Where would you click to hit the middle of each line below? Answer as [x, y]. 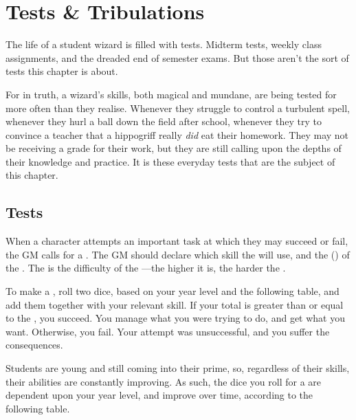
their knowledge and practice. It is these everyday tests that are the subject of [170, 161]
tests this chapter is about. [62, 71]
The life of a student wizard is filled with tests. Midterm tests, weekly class [164, 44]
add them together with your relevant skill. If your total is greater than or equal [175, 304]
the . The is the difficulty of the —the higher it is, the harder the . [146, 268]
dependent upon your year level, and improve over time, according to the [159, 395]
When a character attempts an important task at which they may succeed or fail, [177, 241]
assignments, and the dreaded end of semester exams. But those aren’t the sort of [177, 57]
